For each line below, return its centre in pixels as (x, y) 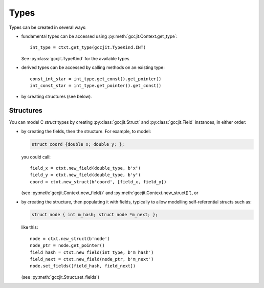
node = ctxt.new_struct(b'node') (70, 239)
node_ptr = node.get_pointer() (67, 245)
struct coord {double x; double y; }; (78, 144)
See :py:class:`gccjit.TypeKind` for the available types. (76, 58)
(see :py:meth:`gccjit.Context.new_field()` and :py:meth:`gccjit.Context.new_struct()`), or (110, 193)
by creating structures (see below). (57, 97)
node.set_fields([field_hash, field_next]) (83, 266)
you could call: (36, 157)
